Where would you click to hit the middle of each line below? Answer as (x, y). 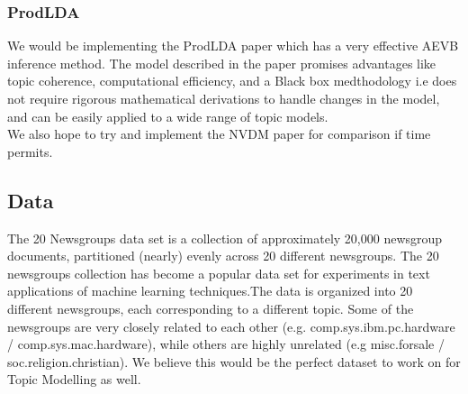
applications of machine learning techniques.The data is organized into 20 (210, 291)
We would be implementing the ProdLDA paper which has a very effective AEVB (233, 46)
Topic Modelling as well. (74, 379)
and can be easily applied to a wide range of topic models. (168, 116)
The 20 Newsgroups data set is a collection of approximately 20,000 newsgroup (225, 238)
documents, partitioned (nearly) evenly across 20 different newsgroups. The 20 (223, 256)
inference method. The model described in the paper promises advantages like (222, 63)
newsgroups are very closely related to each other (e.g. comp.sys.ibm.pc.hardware (231, 326)
